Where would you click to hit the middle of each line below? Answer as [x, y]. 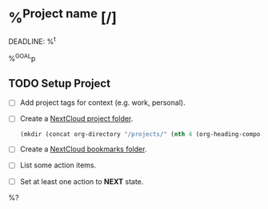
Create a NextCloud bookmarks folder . [83, 149]
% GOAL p [22, 58]
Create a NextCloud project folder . [76, 119]
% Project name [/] [63, 16]
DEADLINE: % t [32, 40]
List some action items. [58, 165]
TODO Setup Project [59, 83]
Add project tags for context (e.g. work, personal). [102, 102]
